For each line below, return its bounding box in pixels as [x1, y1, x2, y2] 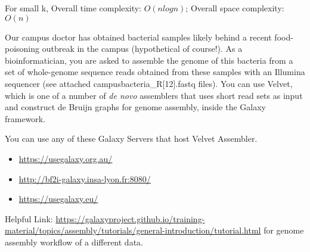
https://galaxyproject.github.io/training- [55, 212, 205, 225]
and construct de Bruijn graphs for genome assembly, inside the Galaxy [5, 101, 266, 113]
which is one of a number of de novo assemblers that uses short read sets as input [5, 89, 303, 101]
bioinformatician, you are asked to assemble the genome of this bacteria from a [5, 54, 293, 66]
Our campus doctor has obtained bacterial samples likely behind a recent [5, 30, 272, 43]
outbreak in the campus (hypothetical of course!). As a [42, 42, 243, 55]
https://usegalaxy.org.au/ [18, 152, 113, 164]
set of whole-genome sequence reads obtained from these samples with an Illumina [5, 66, 305, 78]
